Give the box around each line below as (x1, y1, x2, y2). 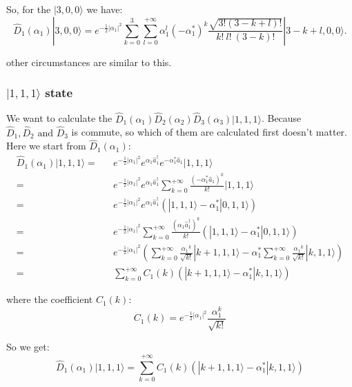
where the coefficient (6, 292, 93, 306)
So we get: (6, 339, 50, 354)
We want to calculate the (6, 111, 113, 125)
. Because (261, 111, 302, 125)
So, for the (6, 2, 51, 16)
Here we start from (6, 138, 86, 153)
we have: (86, 2, 123, 16)
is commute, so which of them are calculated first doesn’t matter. (71, 125, 347, 139)
